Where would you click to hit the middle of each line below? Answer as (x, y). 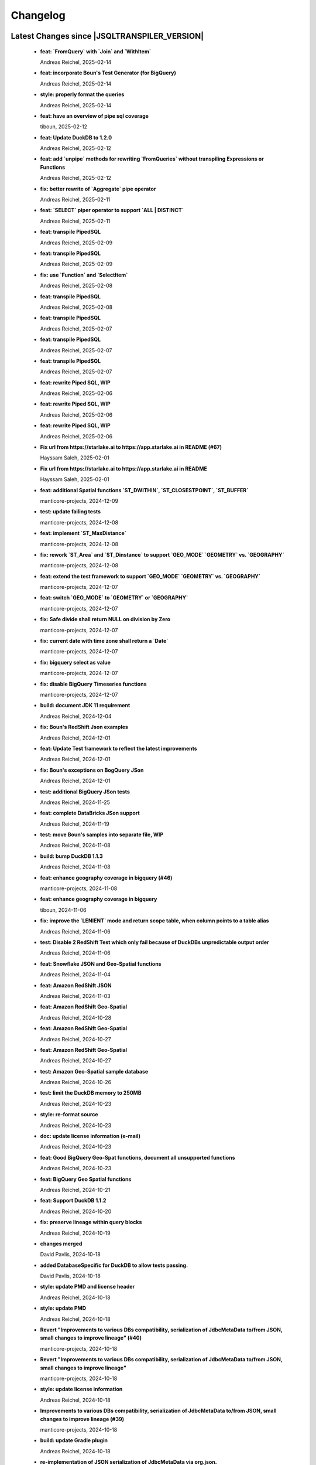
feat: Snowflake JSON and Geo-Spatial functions (101, 963)
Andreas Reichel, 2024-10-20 (76, 1211)
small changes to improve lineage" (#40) (91, 1338)
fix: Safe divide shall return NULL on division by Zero (105, 619)
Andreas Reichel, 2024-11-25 (75, 802)
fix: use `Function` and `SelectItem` (84, 275)
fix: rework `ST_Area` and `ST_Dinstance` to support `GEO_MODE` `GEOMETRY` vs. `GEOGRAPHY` (162, 554)
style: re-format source (69, 1115)
